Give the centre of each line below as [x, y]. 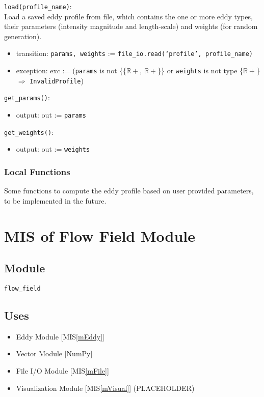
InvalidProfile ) [57, 80]
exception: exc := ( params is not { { [71, 70]
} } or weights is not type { [200, 70]
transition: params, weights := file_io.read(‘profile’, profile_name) [134, 53]
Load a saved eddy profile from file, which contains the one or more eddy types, [128, 16]
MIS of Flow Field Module [100, 235]
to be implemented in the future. [55, 200]
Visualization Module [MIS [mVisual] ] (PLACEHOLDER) [105, 388]
